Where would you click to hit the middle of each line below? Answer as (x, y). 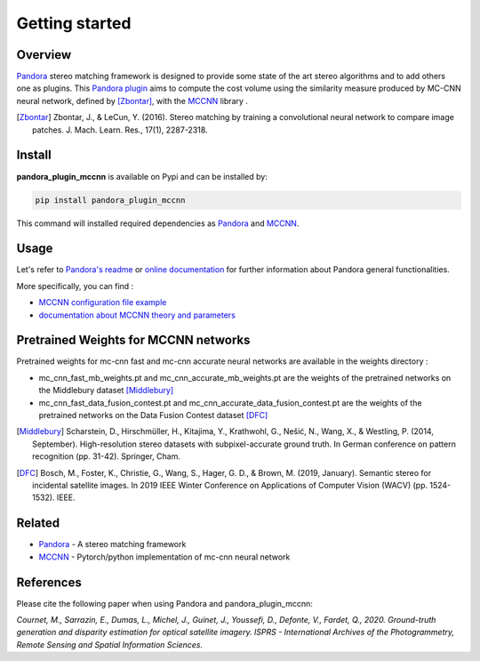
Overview (44, 55)
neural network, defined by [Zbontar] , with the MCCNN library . (132, 101)
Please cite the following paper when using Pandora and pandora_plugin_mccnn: (164, 603)
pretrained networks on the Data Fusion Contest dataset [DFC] (153, 415)
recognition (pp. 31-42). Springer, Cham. (107, 456)
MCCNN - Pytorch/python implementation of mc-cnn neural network (164, 557)
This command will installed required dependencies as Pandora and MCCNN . (158, 223)
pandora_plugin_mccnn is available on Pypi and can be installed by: (142, 176)
